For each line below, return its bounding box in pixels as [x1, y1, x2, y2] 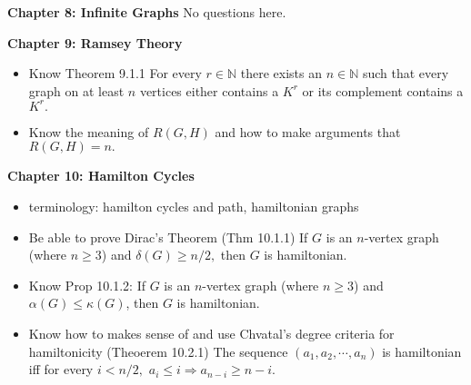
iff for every [28, 360, 94, 379]
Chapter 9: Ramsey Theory [7, 33, 183, 52]
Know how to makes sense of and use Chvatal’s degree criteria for [28, 324, 395, 343]
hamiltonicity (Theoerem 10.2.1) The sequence [28, 341, 288, 360]
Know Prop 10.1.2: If [28, 275, 145, 294]
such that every [362, 64, 449, 83]
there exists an [240, 64, 322, 83]
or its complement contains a [302, 81, 464, 100]
